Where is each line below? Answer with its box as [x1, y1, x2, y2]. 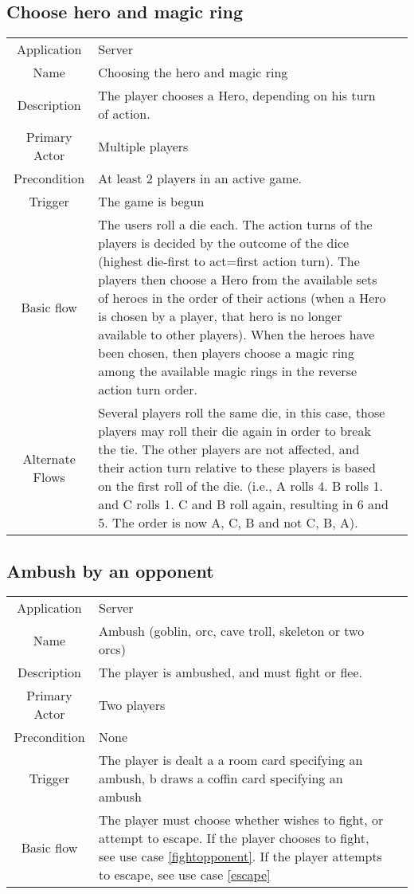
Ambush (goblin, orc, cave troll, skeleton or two [98, 621, 365, 641]
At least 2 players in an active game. [98, 169, 303, 188]
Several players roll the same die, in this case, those [98, 403, 385, 422]
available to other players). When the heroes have [98, 325, 375, 344]
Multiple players [98, 136, 189, 155]
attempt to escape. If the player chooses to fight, [98, 829, 369, 848]
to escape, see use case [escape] [98, 865, 271, 884]
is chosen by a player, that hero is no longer [98, 307, 342, 326]
